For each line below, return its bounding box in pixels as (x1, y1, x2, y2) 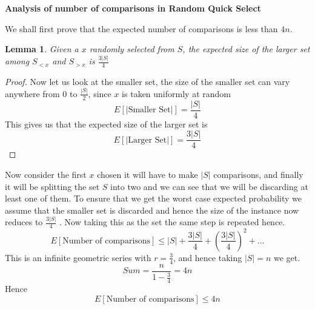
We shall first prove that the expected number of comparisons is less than (5, 22, 278, 35)
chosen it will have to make (97, 168, 198, 180)
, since (88, 87, 111, 100)
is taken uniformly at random (122, 87, 231, 100)
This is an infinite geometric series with (5, 251, 151, 263)
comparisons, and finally (213, 168, 303, 180)
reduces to (5, 216, 43, 228)
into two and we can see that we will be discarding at (110, 180, 308, 192)
